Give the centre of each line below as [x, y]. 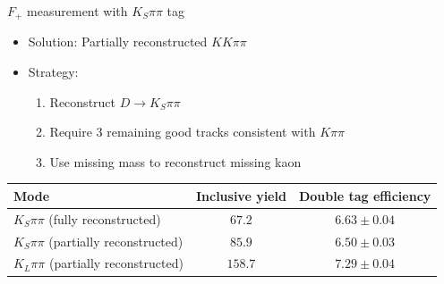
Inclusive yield [241, 195]
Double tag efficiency [365, 195]
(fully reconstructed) [105, 218]
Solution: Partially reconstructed [118, 42]
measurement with [77, 11]
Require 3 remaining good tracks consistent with [183, 132]
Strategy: [53, 72]
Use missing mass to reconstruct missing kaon [175, 161]
